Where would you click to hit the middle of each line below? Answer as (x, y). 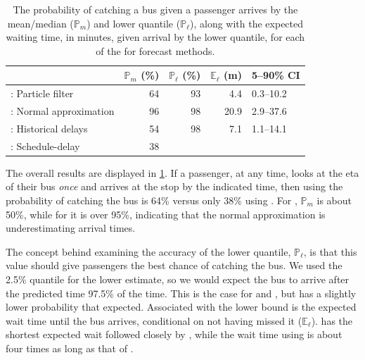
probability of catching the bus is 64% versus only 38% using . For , (152, 200)
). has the (332, 320)
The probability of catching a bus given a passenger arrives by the (155, 9)
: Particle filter (42, 93)
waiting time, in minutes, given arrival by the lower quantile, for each (155, 37)
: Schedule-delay (45, 145)
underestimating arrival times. (71, 228)
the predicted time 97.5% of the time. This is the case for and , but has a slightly (181, 293)
